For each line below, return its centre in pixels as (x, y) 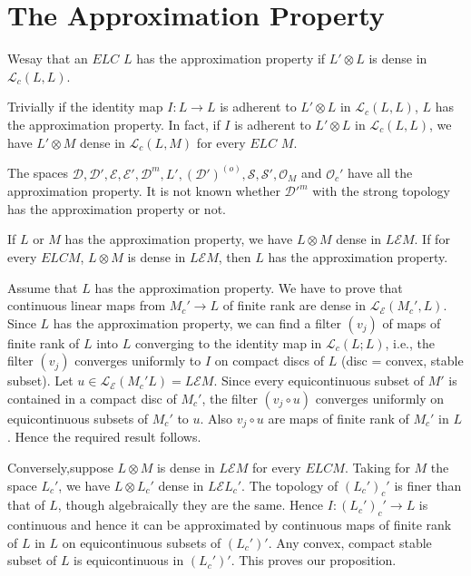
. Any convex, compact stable (350, 542)
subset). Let (40, 381)
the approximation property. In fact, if (114, 124)
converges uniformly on (380, 398)
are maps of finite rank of (339, 418)
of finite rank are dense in (294, 305)
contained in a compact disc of (92, 398)
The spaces (38, 173)
